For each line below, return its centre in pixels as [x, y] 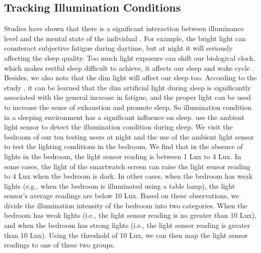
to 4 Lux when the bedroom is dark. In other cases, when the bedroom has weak [128, 176]
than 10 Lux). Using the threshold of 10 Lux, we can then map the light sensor [126, 235]
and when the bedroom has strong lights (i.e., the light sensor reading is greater [127, 225]
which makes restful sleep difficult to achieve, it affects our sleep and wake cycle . [129, 68]
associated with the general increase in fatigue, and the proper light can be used [127, 97]
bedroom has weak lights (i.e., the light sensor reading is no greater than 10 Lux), [130, 215]
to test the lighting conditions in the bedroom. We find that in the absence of [123, 146]
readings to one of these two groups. [60, 245]
